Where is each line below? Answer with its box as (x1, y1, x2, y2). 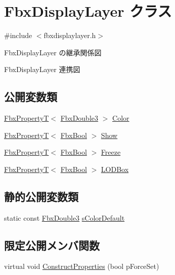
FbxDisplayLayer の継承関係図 (4, 47, 102, 57)
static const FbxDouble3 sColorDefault (4, 212, 125, 223)
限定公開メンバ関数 (4, 237, 100, 253)
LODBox (101, 163, 129, 174)
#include (4, 30, 32, 41)
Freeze (101, 147, 121, 157)
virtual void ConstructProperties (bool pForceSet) (4, 261, 159, 271)
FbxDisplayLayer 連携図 (4, 64, 80, 75)
